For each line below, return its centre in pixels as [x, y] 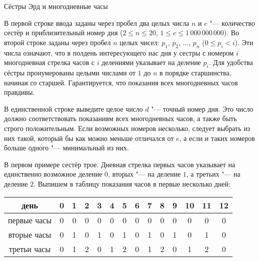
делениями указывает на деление [151, 62]
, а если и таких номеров [217, 138]
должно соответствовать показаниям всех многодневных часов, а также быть [121, 118]
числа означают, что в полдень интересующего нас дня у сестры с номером [119, 52]
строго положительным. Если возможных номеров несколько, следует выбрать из [127, 128]
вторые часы [30, 234]
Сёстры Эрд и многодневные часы [56, 6]
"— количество [232, 23]
